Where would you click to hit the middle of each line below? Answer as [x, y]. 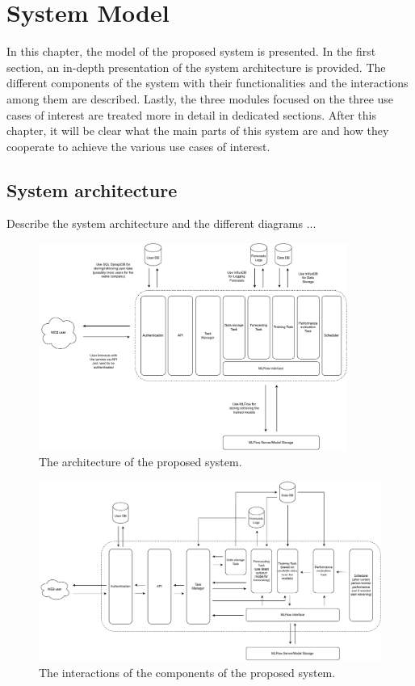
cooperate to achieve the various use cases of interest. [138, 146]
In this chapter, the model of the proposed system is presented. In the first [191, 51]
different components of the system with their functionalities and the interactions [207, 83]
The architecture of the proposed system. [140, 462]
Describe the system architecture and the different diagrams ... [161, 223]
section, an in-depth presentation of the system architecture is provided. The [196, 67]
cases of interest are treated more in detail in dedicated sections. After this [191, 114]
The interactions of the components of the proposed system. [187, 672]
